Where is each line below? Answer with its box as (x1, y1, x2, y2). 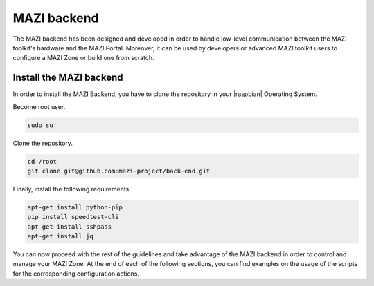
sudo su (27, 121, 53, 129)
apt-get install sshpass (27, 222, 112, 231)
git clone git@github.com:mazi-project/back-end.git (27, 166, 211, 175)
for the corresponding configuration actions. (12, 269, 140, 278)
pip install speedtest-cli (27, 213, 119, 221)
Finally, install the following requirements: (12, 184, 132, 193)
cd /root (27, 158, 57, 165)
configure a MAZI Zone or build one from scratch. (12, 54, 155, 62)
